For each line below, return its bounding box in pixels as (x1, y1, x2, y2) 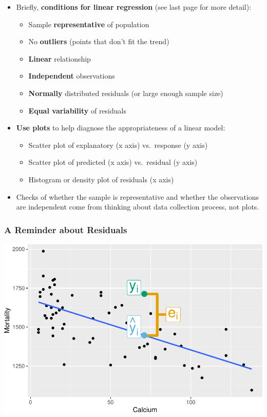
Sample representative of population (28, 18, 149, 29)
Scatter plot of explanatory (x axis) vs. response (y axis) (28, 139, 208, 150)
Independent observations (28, 70, 115, 81)
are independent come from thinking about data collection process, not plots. (16, 201, 259, 212)
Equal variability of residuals (28, 105, 126, 116)
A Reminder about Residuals (4, 223, 127, 236)
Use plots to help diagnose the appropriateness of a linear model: (16, 122, 225, 133)
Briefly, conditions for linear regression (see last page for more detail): (16, 2, 252, 12)
